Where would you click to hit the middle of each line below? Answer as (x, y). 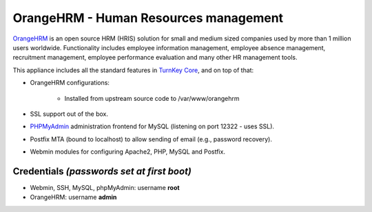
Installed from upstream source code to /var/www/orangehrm (152, 98)
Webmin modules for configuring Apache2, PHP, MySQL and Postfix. (127, 152)
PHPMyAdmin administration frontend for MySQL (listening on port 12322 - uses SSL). (152, 126)
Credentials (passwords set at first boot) (102, 171)
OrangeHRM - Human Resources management (148, 18)
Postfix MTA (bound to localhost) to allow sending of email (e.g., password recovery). (151, 139)
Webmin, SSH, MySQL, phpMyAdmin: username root (105, 187)
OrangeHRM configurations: (70, 83)
